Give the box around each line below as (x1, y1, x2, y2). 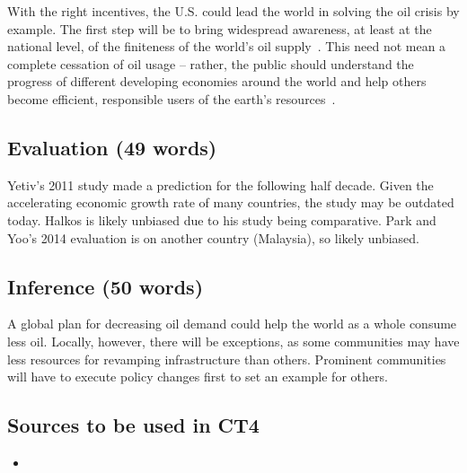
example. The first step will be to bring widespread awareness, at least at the (7, 19, 432, 38)
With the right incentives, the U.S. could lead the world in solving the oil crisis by (7, 2, 460, 20)
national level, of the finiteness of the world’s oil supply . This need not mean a (7, 37, 446, 56)
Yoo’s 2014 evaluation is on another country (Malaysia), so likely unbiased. (7, 228, 419, 247)
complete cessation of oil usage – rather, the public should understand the (7, 54, 414, 73)
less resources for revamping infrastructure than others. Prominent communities (7, 349, 446, 368)
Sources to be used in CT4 (7, 411, 260, 439)
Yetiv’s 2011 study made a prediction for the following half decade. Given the (7, 175, 434, 194)
